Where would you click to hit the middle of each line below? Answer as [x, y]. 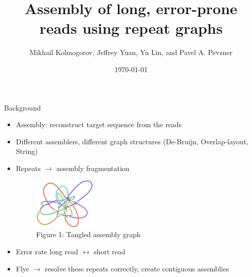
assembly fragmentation [93, 168]
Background [22, 107]
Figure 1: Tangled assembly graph [88, 234]
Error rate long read [47, 252]
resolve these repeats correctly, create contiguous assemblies [137, 268]
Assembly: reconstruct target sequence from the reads [99, 124]
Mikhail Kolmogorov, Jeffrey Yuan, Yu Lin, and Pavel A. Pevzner [131, 52]
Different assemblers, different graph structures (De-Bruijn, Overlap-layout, [132, 141]
